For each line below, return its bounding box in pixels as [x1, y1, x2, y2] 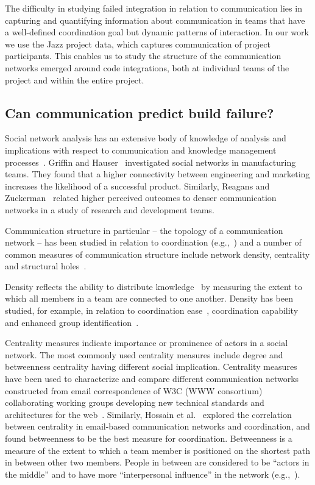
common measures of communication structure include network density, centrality [5, 247, 310, 260]
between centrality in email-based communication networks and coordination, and [5, 420, 310, 433]
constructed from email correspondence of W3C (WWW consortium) [5, 384, 263, 397]
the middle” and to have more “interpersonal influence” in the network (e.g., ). [5, 467, 300, 480]
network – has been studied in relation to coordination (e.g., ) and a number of [5, 236, 302, 249]
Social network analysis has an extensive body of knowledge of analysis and [5, 132, 286, 144]
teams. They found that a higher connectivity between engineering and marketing [5, 168, 310, 180]
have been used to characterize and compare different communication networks [5, 372, 299, 385]
